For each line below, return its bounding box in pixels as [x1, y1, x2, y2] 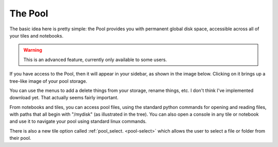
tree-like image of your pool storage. [9, 78, 88, 84]
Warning [23, 47, 42, 53]
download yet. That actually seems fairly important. [9, 95, 118, 101]
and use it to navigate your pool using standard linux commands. [9, 118, 147, 124]
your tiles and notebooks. [9, 32, 64, 39]
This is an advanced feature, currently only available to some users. [23, 57, 167, 63]
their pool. [9, 135, 31, 141]
